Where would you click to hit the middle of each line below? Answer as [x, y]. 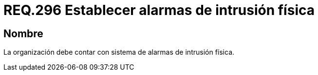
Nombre [23, 33]
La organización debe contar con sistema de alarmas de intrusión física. [119, 52]
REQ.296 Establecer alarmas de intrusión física [159, 10]
